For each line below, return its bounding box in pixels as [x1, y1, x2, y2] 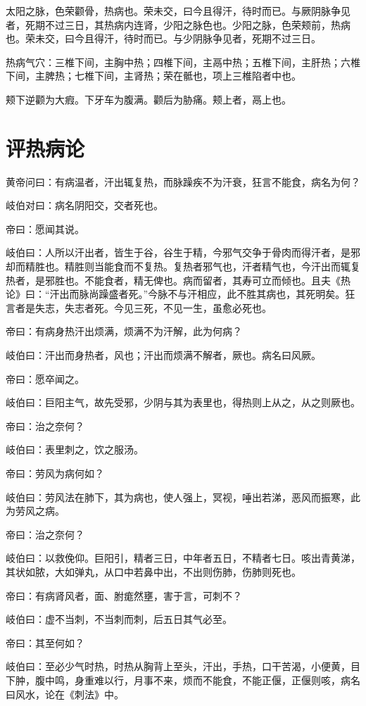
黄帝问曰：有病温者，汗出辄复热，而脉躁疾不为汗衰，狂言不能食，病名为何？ [6, 174, 360, 189]
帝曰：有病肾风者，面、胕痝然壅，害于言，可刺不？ [6, 588, 242, 603]
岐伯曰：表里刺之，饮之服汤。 [6, 442, 144, 457]
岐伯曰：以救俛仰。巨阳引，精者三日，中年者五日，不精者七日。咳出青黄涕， [6, 550, 360, 565]
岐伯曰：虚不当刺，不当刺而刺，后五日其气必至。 [6, 612, 232, 626]
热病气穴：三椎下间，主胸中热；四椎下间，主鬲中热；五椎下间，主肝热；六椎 [6, 54, 360, 69]
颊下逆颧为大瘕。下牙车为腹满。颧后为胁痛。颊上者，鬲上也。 [6, 92, 291, 106]
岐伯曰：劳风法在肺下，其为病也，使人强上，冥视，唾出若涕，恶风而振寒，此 [6, 489, 360, 504]
